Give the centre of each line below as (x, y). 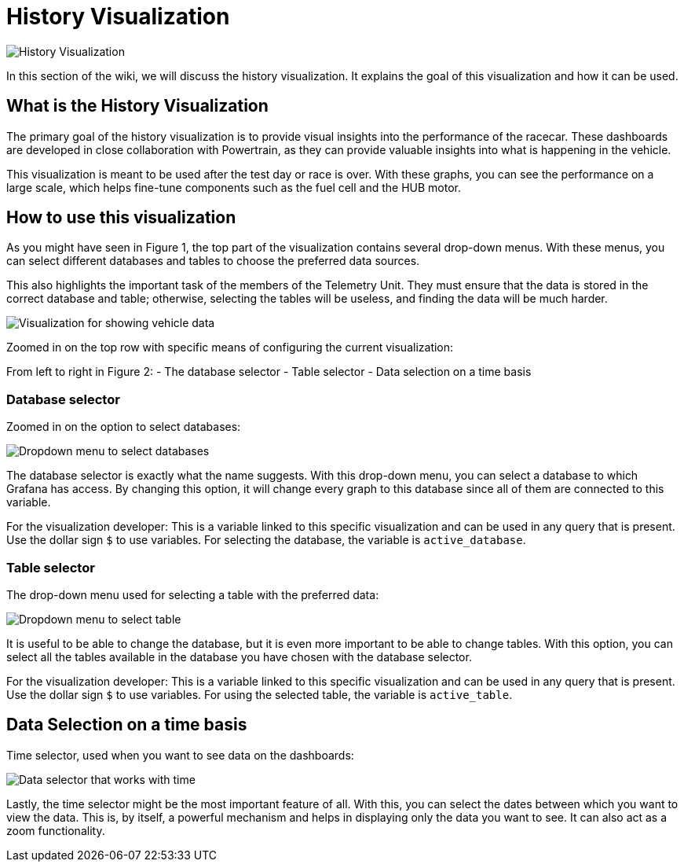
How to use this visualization (121, 218)
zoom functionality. (56, 830)
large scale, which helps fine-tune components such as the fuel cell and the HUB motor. (234, 187)
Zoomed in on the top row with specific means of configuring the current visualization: (230, 348)
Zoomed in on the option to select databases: (124, 427)
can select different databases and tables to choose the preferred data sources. (213, 261)
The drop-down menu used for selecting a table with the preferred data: (193, 594)
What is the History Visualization (137, 106)
